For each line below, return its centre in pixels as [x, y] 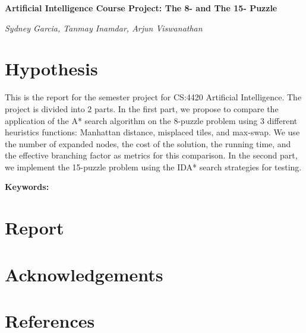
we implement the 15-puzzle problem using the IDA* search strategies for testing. [153, 166]
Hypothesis [51, 69]
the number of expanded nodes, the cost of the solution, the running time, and [148, 143]
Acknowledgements [84, 274]
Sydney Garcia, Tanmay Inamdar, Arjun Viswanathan [104, 28]
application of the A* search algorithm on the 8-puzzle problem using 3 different [151, 120]
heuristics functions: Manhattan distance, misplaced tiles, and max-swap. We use [152, 132]
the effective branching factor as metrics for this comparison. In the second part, [151, 155]
